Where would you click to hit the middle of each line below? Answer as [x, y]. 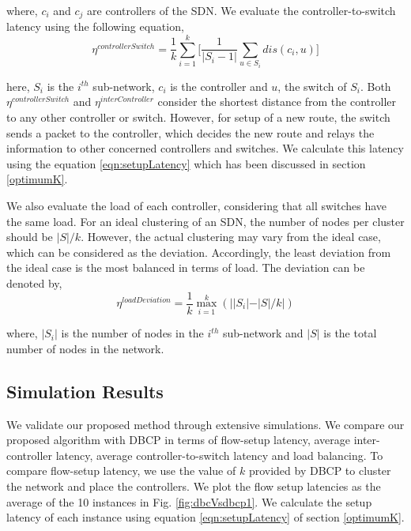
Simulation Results [85, 391]
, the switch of [312, 86]
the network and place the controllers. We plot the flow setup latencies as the [194, 486]
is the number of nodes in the [132, 333]
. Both [375, 86]
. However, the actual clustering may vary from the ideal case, [231, 237]
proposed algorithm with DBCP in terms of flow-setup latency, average [178, 440]
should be [30, 237]
